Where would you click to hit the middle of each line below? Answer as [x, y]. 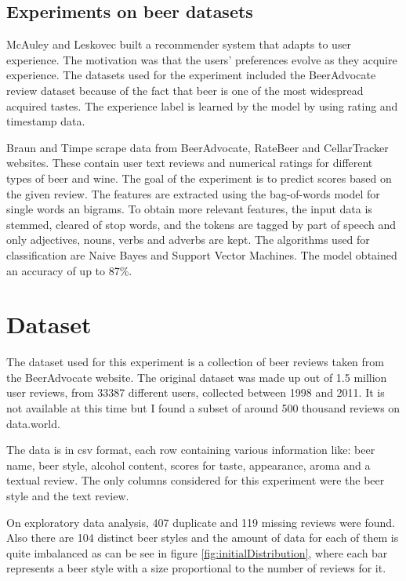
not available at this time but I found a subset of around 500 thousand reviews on [203, 408]
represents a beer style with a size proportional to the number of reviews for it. [196, 568]
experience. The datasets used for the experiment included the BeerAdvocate [191, 75]
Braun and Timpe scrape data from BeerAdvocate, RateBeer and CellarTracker [198, 147]
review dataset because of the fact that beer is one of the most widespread [185, 90]
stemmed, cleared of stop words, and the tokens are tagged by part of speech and [201, 224]
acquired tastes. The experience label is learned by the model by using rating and [202, 105]
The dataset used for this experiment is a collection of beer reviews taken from [195, 362]
